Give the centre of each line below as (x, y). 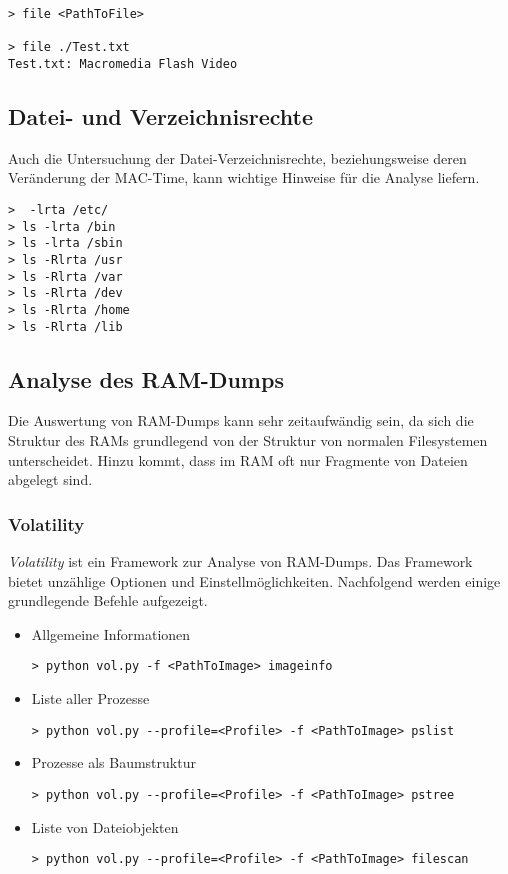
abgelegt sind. (50, 479)
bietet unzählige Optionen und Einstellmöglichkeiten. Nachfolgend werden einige (254, 580)
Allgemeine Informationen (111, 633)
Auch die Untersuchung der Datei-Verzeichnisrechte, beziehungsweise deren (237, 157)
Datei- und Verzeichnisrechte (160, 116)
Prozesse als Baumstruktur (113, 762)
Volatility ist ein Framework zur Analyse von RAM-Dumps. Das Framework (240, 561)
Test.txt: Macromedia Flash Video (123, 63)
